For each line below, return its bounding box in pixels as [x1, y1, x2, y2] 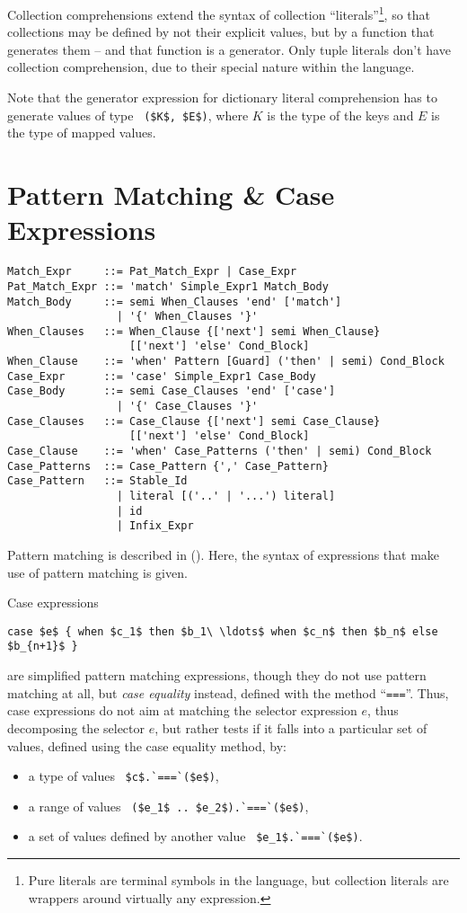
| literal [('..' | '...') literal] [116, 490, 336, 503]
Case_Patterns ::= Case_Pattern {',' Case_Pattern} [7, 459, 329, 473]
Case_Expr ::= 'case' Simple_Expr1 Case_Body [7, 369, 316, 383]
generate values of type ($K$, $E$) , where [7, 105, 249, 124]
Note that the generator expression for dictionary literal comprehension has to [7, 88, 437, 107]
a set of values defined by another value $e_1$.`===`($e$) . [28, 827, 363, 846]
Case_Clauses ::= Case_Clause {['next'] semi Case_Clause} [7, 414, 381, 428]
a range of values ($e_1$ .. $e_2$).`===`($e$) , [28, 796, 309, 815]
